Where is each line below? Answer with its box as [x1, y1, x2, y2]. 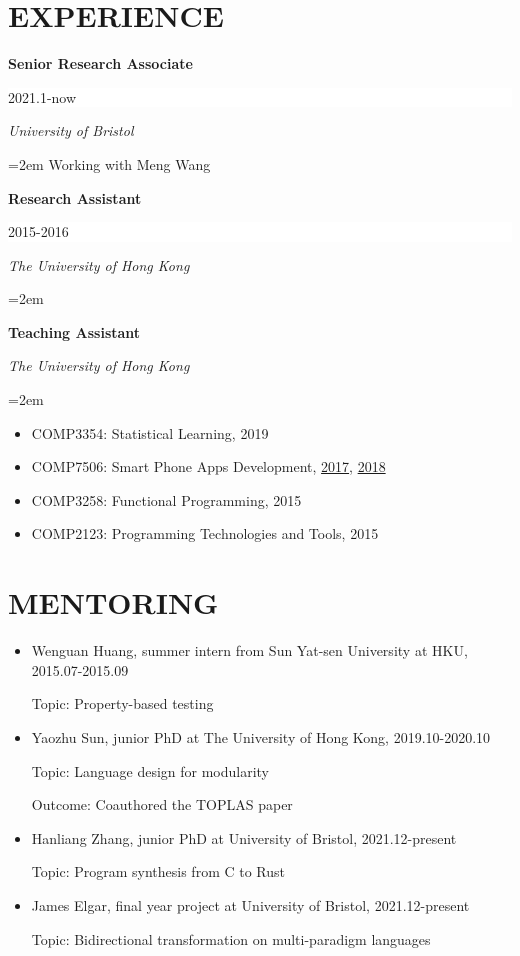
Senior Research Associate [8, 53, 193, 74]
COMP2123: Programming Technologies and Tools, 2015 [31, 523, 379, 544]
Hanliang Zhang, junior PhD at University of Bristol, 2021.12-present [31, 827, 457, 848]
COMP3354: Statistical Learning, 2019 [31, 422, 269, 443]
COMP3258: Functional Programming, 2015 [31, 489, 302, 510]
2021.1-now [8, 86, 77, 107]
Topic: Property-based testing [31, 693, 214, 714]
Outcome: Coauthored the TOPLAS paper [31, 794, 293, 815]
